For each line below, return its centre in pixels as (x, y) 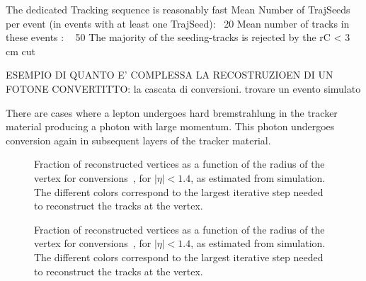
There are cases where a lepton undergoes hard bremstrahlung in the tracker (172, 112)
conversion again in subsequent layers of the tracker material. (138, 140)
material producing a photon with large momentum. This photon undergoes (170, 126)
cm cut (21, 51)
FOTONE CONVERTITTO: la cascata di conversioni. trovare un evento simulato (183, 88)
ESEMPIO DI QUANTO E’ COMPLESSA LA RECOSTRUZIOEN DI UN (170, 75)
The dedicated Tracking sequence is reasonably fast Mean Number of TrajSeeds (178, 9)
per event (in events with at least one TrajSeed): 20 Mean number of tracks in (178, 23)
